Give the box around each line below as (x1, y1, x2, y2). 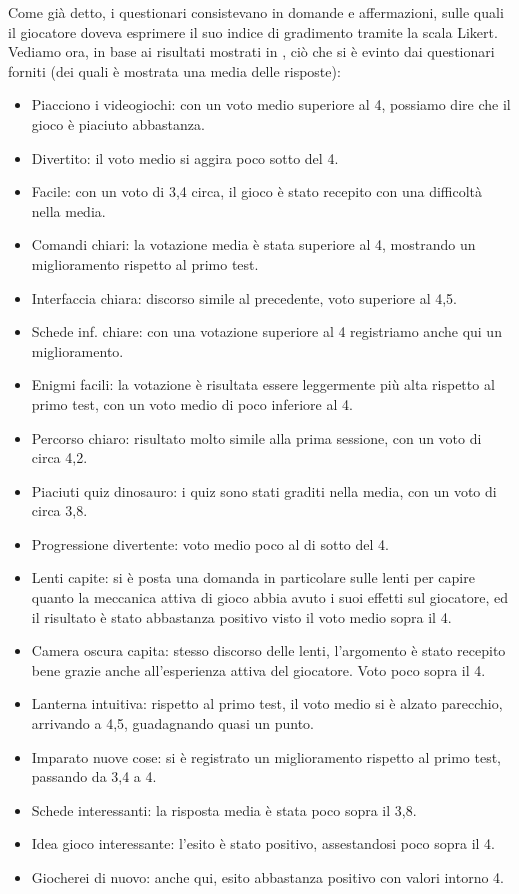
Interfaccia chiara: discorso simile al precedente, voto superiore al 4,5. (31, 287, 457, 308)
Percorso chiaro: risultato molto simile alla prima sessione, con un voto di (31, 427, 482, 448)
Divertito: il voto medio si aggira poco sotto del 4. (31, 147, 339, 168)
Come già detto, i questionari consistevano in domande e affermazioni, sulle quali (8, 2, 504, 22)
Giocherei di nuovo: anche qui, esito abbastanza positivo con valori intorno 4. (31, 867, 504, 887)
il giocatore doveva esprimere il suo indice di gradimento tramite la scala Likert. (8, 21, 498, 42)
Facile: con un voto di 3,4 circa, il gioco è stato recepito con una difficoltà (31, 181, 483, 202)
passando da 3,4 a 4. (31, 766, 157, 787)
